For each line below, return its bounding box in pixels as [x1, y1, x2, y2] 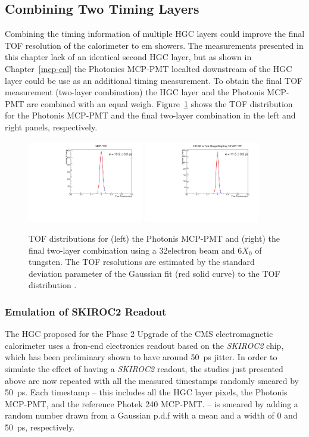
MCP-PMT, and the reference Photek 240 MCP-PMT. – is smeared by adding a [5, 397, 298, 410]
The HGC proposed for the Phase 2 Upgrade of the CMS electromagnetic [5, 327, 273, 340]
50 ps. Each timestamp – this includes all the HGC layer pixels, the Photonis [5, 386, 288, 398]
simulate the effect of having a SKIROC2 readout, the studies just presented [5, 362, 283, 374]
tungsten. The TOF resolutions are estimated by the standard [29, 255, 255, 268]
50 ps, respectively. [5, 420, 75, 433]
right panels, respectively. [5, 120, 98, 133]
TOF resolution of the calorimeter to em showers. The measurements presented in [5, 39, 304, 51]
